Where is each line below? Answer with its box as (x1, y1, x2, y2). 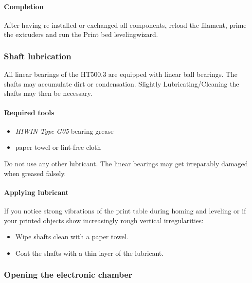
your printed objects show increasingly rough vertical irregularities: (4, 215, 204, 225)
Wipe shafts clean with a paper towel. (15, 231, 128, 242)
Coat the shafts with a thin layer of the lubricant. (15, 248, 164, 258)
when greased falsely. (4, 168, 66, 178)
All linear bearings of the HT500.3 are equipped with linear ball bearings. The (4, 69, 237, 79)
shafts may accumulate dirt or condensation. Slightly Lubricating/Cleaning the (4, 78, 239, 88)
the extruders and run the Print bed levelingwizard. (4, 29, 158, 39)
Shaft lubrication (4, 50, 72, 62)
